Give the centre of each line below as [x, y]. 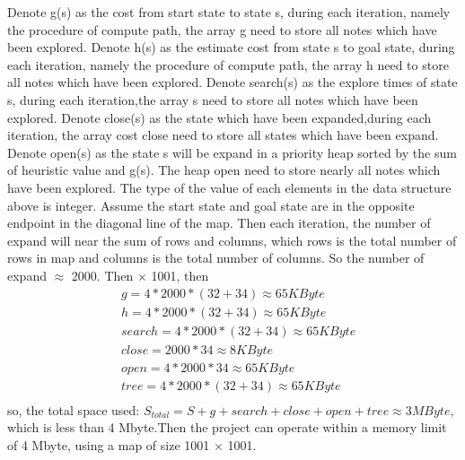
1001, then [180, 275]
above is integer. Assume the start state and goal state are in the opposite [211, 205]
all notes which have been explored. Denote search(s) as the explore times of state [232, 82]
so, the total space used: [74, 409]
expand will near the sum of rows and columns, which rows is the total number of [232, 240]
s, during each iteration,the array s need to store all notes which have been [213, 99]
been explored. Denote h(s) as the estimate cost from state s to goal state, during [231, 47]
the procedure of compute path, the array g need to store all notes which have [222, 29]
